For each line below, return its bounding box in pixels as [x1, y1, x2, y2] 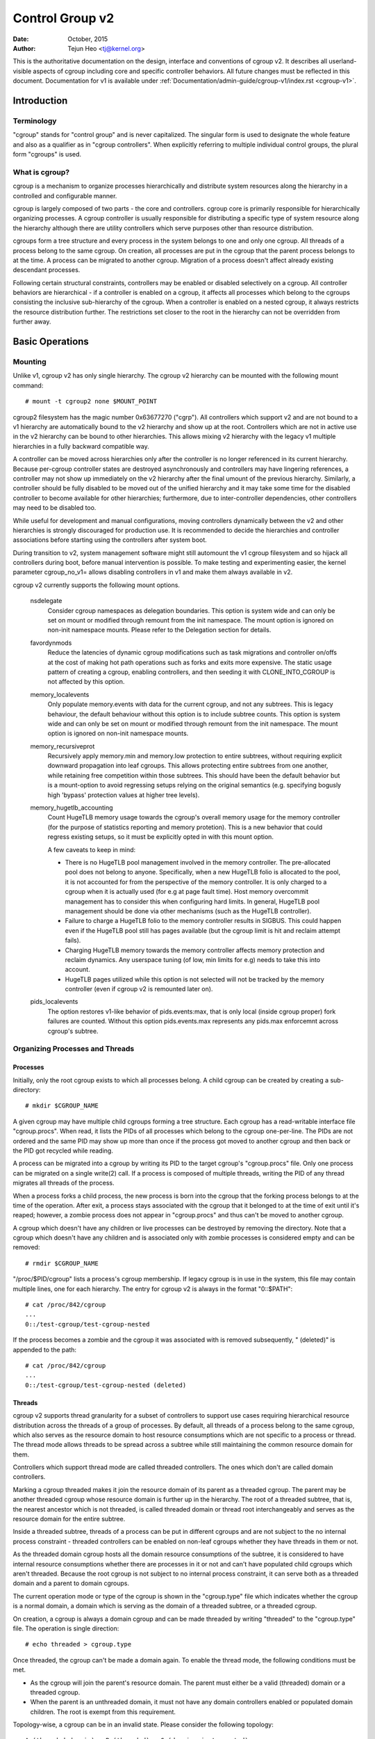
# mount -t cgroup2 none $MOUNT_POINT [25, 397, 158, 406]
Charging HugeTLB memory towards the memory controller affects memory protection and [65, 946, 325, 954]
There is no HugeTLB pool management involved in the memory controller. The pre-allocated [65, 858, 331, 866]
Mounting [12, 357, 47, 367]
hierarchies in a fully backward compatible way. [12, 442, 149, 450]
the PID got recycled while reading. [12, 1146, 114, 1155]
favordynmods [30, 639, 72, 647]
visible [12, 67, 32, 75]
